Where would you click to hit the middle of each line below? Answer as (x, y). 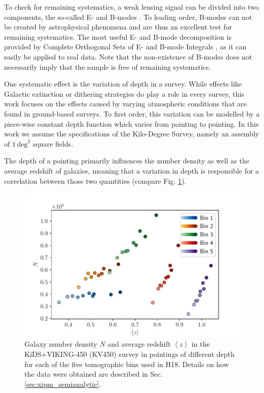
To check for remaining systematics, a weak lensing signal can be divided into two (131, 7)
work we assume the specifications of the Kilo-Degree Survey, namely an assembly (132, 134)
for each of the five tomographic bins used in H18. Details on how (127, 364)
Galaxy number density (61, 344)
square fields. (53, 143)
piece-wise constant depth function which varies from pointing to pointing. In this (131, 123)
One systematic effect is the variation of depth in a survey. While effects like (123, 84)
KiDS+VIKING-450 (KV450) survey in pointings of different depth (129, 354)
